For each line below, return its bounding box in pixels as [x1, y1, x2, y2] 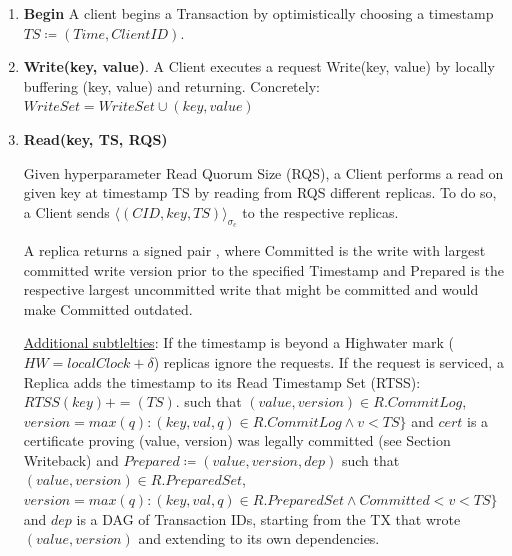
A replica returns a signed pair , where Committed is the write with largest [23, 239, 486, 260]
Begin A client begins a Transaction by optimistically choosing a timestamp [23, 3, 494, 23]
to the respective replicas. [242, 201, 399, 222]
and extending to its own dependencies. [138, 528, 380, 549]
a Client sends [23, 201, 110, 222]
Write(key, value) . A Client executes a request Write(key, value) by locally [23, 56, 495, 77]
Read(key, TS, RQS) [23, 128, 168, 149]
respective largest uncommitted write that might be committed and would [23, 279, 479, 300]
